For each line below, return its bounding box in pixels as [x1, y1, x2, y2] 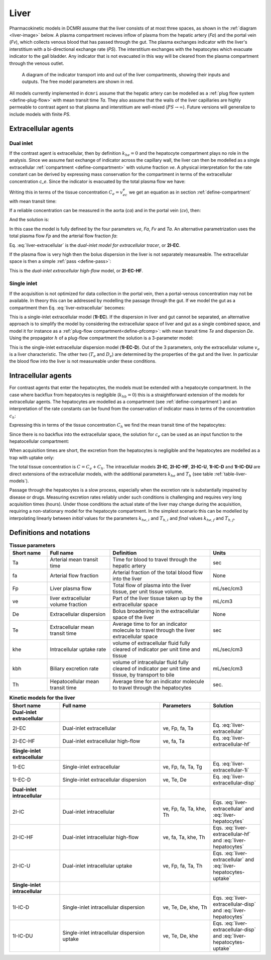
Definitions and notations [9, 528, 90, 537]
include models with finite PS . [9, 111, 71, 117]
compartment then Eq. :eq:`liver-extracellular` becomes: [9, 305, 125, 311]
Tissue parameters [9, 542, 56, 549]
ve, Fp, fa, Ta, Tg [163, 763, 203, 770]
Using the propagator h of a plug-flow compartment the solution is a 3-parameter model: [9, 335, 194, 341]
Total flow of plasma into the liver [112, 582, 191, 589]
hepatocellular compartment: [9, 438, 70, 444]
